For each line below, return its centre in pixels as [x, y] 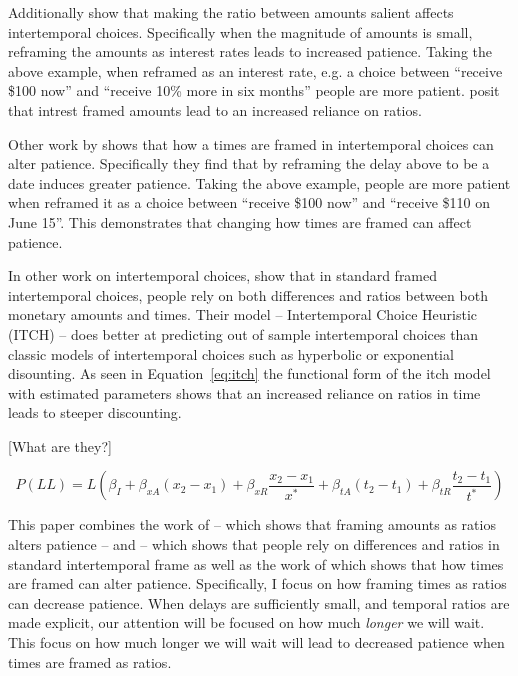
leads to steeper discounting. [95, 412]
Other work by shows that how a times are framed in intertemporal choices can [251, 143]
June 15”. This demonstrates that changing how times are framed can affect [240, 221]
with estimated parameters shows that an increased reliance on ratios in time [244, 392]
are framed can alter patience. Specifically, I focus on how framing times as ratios [257, 583]
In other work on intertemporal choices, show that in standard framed [223, 275]
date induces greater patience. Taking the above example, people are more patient [259, 182]
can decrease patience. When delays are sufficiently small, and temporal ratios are [259, 602]
